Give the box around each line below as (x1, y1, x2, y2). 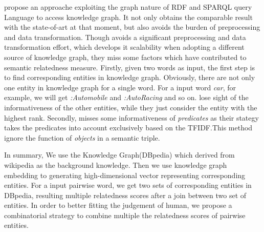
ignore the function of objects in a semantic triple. (4, 132, 160, 143)
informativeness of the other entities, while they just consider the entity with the (4, 102, 257, 112)
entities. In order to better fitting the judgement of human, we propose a (4, 200, 232, 210)
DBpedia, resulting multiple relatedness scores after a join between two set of (4, 189, 247, 200)
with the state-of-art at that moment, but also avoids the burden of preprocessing (4, 22, 260, 32)
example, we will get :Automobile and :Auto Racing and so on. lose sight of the (4, 92, 249, 103)
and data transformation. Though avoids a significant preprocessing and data (4, 31, 246, 42)
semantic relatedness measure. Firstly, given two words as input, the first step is (4, 62, 255, 72)
